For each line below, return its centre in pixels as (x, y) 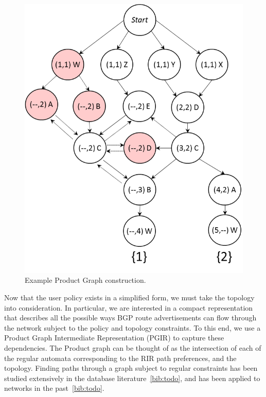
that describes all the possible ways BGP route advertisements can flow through (130, 318)
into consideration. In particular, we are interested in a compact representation (129, 307)
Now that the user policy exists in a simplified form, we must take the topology (129, 297)
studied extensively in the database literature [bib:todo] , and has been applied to (132, 378)
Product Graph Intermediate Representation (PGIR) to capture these (114, 338)
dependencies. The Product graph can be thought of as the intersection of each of (133, 347)
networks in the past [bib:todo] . (54, 388)
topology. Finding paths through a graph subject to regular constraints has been (131, 368)
